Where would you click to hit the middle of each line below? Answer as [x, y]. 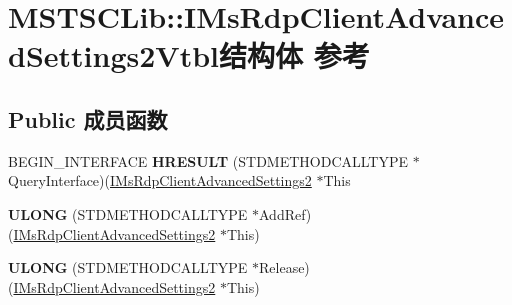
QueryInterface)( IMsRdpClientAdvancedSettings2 [160, 180]
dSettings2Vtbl [113, 55]
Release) [284, 267]
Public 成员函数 [88, 118]
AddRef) [285, 213]
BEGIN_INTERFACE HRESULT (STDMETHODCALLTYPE [208, 160]
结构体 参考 [294, 55]
